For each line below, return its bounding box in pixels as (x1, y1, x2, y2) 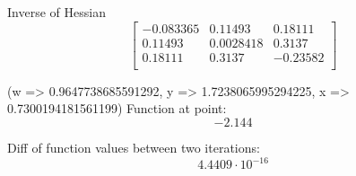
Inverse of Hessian (7, 3, 106, 21)
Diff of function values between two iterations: (7, 137, 260, 156)
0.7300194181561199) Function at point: (7, 99, 227, 118)
